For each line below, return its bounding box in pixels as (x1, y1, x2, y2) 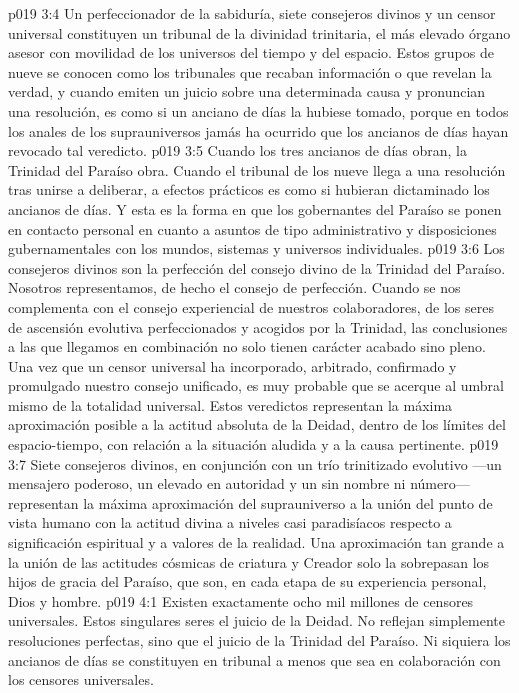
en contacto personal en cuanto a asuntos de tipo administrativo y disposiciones (8, 218, 497, 239)
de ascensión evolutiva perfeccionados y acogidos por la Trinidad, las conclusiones (8, 316, 508, 337)
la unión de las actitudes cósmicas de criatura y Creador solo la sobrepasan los (8, 551, 490, 572)
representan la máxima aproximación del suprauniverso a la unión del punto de (8, 492, 493, 513)
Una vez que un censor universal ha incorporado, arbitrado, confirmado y (8, 355, 457, 376)
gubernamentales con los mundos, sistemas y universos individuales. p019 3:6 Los (8, 238, 505, 259)
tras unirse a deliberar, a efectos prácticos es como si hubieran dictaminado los (8, 179, 490, 200)
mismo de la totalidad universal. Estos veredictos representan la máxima (8, 394, 453, 415)
